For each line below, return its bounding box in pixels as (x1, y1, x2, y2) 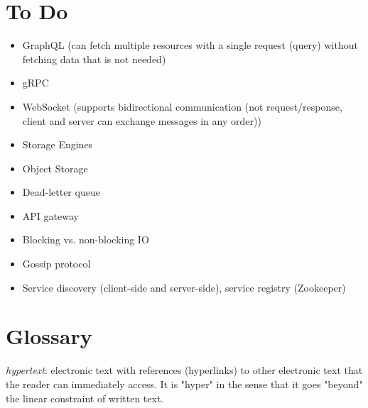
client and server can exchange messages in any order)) (22, 113, 261, 128)
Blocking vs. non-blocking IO (22, 232, 149, 247)
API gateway (22, 208, 79, 223)
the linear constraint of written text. (6, 390, 164, 405)
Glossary (6, 321, 92, 351)
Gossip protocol (22, 256, 91, 271)
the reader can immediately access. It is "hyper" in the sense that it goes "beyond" (6, 376, 363, 391)
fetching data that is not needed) (22, 51, 166, 66)
